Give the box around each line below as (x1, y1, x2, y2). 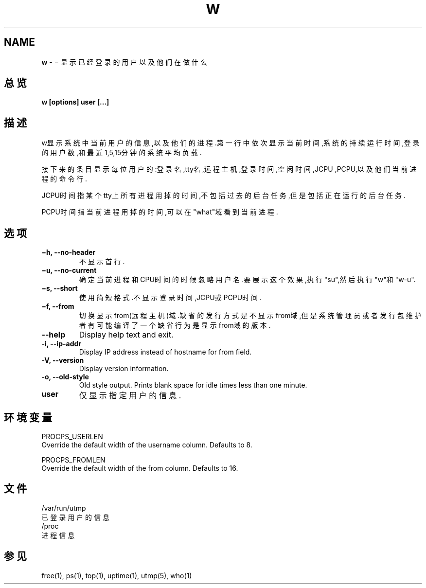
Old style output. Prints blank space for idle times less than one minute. (79, 381, 307, 390)
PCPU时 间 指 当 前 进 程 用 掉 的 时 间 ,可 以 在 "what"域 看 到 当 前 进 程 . (41, 208, 278, 216)
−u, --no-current (41, 266, 97, 275)
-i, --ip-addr (41, 339, 82, 348)
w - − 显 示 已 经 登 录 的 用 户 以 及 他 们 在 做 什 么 (41, 57, 207, 66)
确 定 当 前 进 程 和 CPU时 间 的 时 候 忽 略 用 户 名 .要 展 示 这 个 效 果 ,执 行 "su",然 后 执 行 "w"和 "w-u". (79, 275, 416, 284)
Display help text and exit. (79, 330, 174, 340)
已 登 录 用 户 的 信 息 (41, 513, 109, 521)
